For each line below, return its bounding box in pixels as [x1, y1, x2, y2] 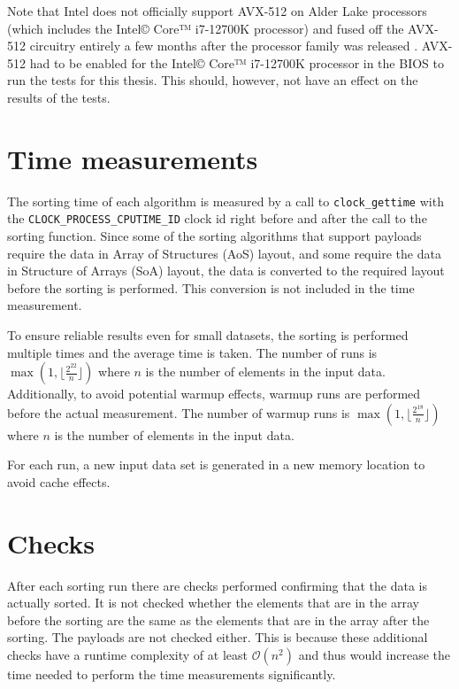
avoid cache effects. [7, 472, 111, 491]
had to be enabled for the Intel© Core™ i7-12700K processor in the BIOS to [29, 53, 444, 72]
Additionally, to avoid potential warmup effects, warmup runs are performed [7, 384, 421, 403]
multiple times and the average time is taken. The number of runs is [7, 343, 378, 361]
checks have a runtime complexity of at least [7, 646, 248, 664]
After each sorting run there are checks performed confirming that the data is [7, 576, 427, 594]
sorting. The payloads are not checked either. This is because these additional [7, 628, 428, 646]
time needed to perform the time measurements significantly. [7, 665, 336, 684]
